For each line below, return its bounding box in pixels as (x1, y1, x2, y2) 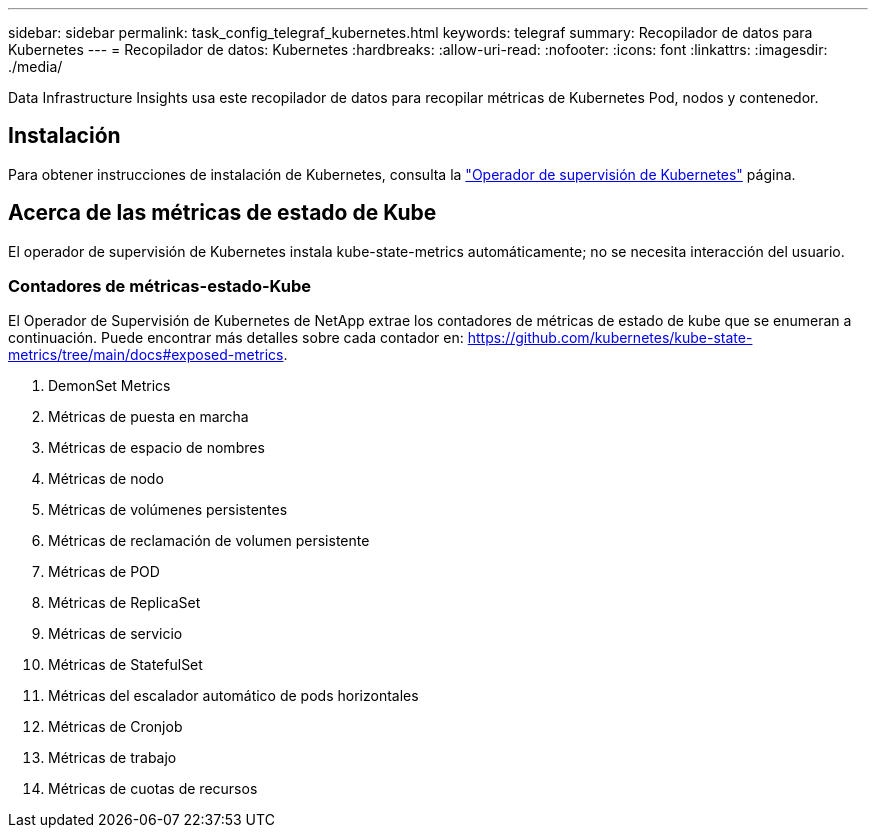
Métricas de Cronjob (48, 718, 183, 736)
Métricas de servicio (48, 625, 183, 643)
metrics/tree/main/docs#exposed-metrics (8, 346, 284, 364)
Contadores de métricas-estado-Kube (8, 276, 312, 297)
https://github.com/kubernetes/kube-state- (467, 329, 753, 347)
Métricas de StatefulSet (48, 656, 203, 674)
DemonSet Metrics (48, 377, 171, 395)
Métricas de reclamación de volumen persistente (48, 532, 370, 550)
